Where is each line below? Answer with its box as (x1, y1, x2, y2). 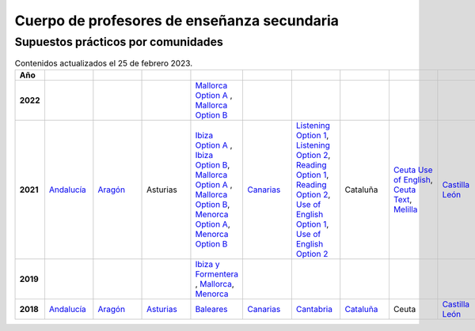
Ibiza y (195, 258, 220, 269)
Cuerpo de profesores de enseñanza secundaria (14, 12, 340, 29)
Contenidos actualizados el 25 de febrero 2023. (14, 58, 193, 69)
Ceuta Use (393, 164, 433, 175)
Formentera (195, 269, 239, 280)
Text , (393, 194, 412, 205)
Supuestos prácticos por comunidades (14, 35, 223, 49)
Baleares (195, 303, 228, 314)
